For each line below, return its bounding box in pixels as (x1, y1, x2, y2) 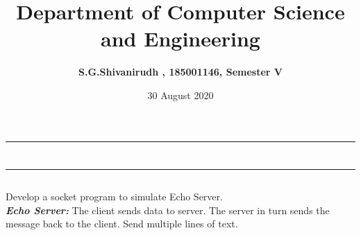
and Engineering (101, 24, 260, 53)
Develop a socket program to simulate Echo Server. (6, 189, 223, 204)
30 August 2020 (147, 87, 214, 102)
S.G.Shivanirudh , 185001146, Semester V (78, 64, 283, 79)
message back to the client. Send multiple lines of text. (6, 216, 238, 231)
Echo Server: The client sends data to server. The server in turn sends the (6, 202, 330, 217)
